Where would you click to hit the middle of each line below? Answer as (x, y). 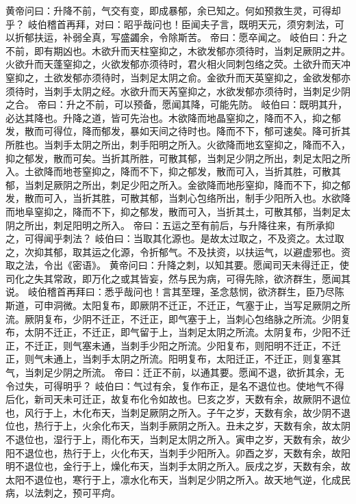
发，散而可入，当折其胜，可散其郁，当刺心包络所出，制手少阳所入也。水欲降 (178, 198)
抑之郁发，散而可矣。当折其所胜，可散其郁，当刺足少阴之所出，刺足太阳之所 (178, 158)
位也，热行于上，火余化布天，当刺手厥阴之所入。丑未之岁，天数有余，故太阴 (178, 426)
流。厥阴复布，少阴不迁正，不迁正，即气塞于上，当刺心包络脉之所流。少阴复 (178, 318)
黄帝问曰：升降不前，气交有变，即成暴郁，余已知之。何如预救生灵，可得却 (173, 10)
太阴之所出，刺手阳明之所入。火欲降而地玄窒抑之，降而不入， (211, 144)
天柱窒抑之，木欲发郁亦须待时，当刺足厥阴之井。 (240, 50)
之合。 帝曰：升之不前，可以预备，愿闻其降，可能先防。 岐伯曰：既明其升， (177, 104)
